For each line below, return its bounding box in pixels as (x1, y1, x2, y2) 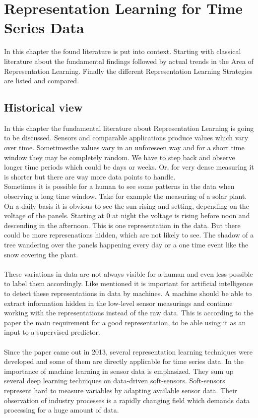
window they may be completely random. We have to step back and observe (4, 152, 235, 162)
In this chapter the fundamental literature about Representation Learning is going (4, 122, 254, 133)
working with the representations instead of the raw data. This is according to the (4, 307, 254, 318)
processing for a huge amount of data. (4, 405, 119, 415)
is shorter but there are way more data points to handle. (4, 171, 176, 181)
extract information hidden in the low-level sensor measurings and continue (4, 298, 233, 308)
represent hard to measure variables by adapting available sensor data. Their (4, 385, 237, 395)
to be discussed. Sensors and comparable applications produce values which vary (4, 132, 249, 143)
